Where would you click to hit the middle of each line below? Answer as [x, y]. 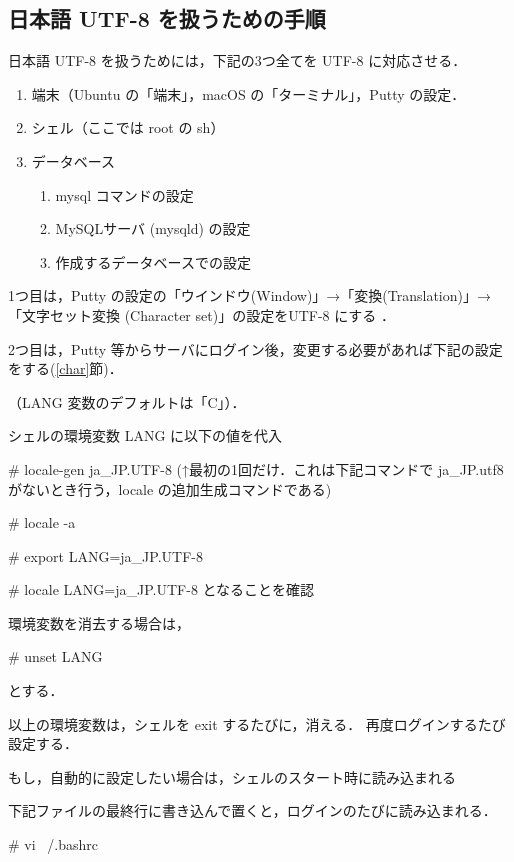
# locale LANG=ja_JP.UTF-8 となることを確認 [161, 589]
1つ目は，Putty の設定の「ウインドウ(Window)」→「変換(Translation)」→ [249, 295]
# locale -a [42, 522]
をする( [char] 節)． [65, 368]
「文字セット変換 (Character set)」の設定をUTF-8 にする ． [202, 314]
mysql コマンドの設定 [124, 194]
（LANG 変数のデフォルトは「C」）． [127, 401]
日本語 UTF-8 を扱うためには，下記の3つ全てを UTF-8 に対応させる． [237, 60]
